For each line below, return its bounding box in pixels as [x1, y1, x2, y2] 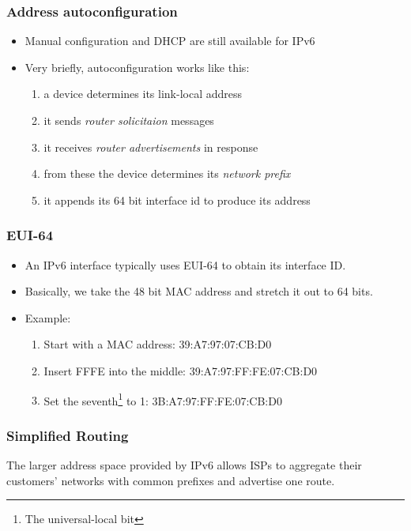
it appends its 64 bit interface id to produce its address [43, 191, 311, 208]
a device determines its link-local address [43, 85, 243, 102]
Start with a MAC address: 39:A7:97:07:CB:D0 [43, 336, 272, 352]
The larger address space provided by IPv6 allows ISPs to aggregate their [6, 457, 362, 473]
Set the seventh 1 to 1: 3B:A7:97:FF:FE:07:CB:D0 [43, 390, 282, 409]
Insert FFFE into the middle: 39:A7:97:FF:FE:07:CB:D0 [43, 362, 318, 378]
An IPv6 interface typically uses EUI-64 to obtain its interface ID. [25, 256, 346, 273]
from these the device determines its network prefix [43, 165, 291, 182]
